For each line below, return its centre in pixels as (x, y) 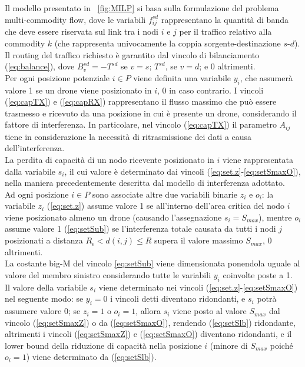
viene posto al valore (210, 311)
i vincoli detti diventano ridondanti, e (178, 298)
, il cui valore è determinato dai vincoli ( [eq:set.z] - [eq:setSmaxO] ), (183, 171)
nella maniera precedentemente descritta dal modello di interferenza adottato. (145, 183)
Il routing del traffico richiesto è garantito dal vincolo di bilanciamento (132, 54)
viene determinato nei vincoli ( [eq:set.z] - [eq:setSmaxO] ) (198, 287)
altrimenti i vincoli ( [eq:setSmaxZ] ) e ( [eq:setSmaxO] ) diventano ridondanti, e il (148, 334)
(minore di (229, 345)
